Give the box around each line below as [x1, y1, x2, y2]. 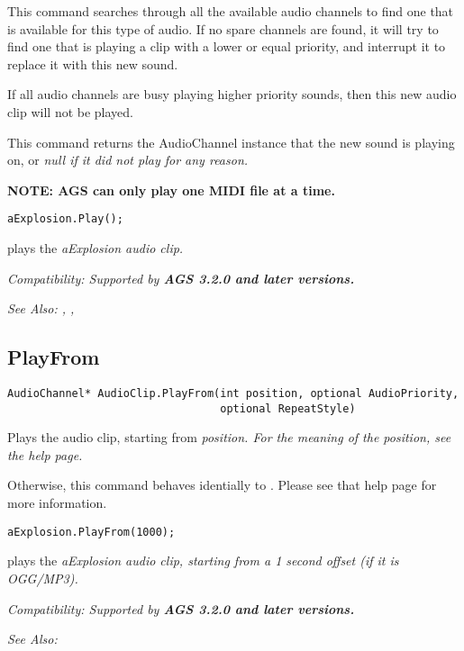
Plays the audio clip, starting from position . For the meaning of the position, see [7, 428, 451, 447]
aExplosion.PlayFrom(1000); [7, 525, 176, 538]
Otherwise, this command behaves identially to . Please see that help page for [7, 475, 437, 494]
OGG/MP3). [7, 568, 78, 587]
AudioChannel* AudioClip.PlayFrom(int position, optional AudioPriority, [7, 386, 459, 400]
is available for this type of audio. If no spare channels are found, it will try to [7, 19, 439, 38]
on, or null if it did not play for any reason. [7, 150, 249, 169]
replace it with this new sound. [7, 54, 178, 73]
